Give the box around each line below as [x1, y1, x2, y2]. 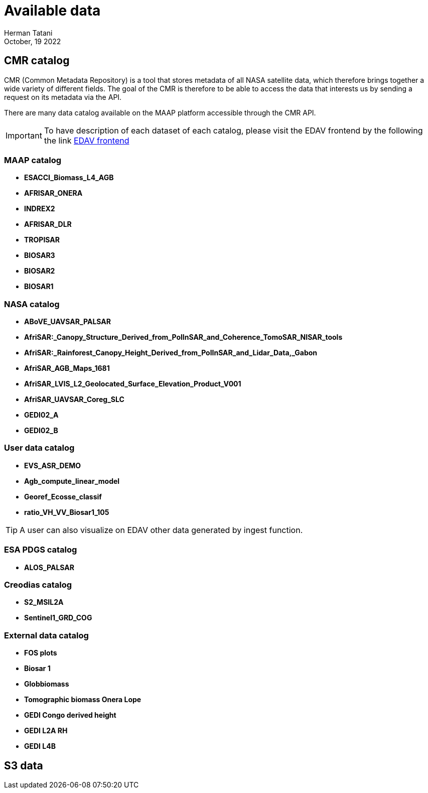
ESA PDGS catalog [4, 545, 77, 555]
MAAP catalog [4, 155, 62, 165]
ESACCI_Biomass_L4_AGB [24, 173, 114, 182]
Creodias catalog [4, 579, 72, 590]
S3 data [4, 759, 43, 772]
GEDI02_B [24, 426, 58, 435]
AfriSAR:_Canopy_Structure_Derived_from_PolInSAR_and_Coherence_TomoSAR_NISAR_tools [24, 333, 343, 342]
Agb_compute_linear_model [24, 476, 120, 485]
